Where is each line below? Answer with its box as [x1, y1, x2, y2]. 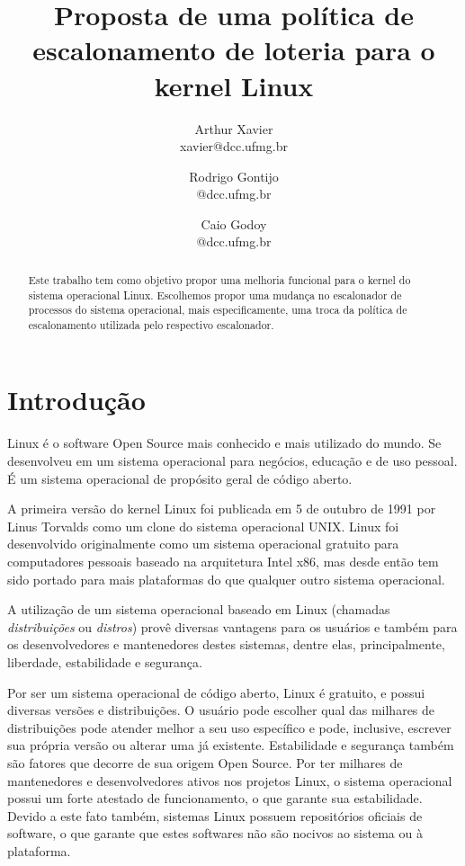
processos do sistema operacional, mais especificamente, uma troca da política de [28, 302, 407, 317]
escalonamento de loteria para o [32, 31, 435, 68]
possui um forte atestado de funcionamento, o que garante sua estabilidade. [7, 789, 423, 808]
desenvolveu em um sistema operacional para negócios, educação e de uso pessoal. [7, 451, 458, 470]
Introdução [7, 381, 146, 418]
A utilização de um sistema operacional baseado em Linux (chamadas [7, 600, 390, 619]
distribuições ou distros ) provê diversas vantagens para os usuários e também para [7, 617, 458, 636]
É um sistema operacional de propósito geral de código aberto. [7, 469, 353, 487]
